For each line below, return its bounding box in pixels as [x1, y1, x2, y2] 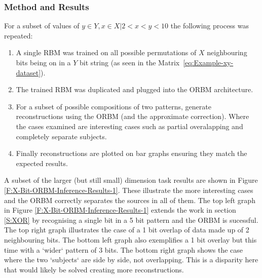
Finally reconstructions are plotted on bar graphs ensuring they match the [16, 148, 247, 158]
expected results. [16, 157, 68, 168]
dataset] [16, 67, 41, 77]
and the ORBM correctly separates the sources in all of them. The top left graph [4, 194, 255, 205]
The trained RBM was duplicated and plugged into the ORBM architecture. [16, 84, 253, 95]
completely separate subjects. [16, 131, 107, 141]
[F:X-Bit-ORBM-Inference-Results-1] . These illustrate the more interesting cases [4, 184, 253, 195]
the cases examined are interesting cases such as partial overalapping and [16, 121, 243, 131]
